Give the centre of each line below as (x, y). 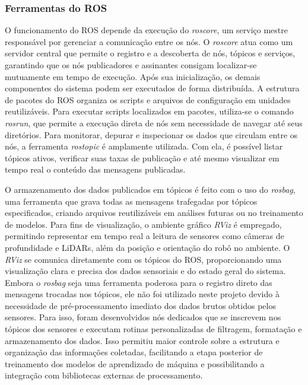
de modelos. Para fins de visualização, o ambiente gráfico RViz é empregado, (143, 224)
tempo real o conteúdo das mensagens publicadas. (95, 169)
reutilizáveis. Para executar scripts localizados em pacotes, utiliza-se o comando (149, 111)
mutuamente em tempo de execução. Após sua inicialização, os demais (133, 76)
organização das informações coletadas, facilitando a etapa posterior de (134, 352)
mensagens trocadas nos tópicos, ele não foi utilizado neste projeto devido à (142, 294)
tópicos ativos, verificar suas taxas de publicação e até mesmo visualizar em (142, 157)
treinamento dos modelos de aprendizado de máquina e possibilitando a (135, 363)
